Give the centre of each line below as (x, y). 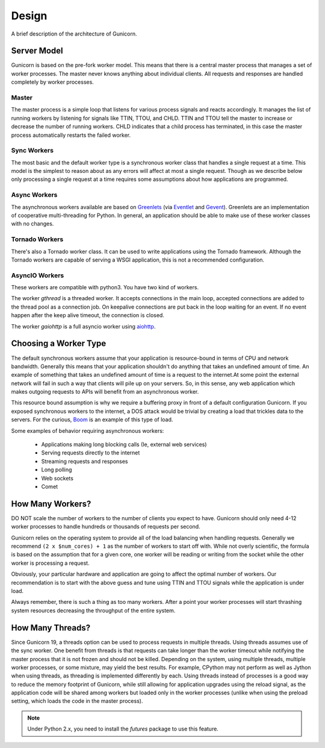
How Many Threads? (51, 628)
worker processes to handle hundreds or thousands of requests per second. (106, 527)
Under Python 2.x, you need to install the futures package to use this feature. (123, 729)
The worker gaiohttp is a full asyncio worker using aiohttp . (83, 326)
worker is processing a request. (50, 563)
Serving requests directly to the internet (91, 453)
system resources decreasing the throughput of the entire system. (93, 610)
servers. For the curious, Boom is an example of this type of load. (92, 420)
